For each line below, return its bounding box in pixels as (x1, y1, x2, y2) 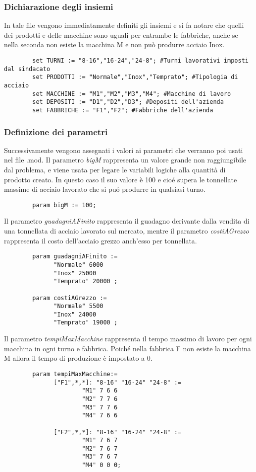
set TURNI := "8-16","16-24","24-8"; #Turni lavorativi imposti (32, 57, 249, 64)
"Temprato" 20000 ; (53, 278, 118, 285)
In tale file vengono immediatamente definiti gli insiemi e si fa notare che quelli (4, 20, 244, 30)
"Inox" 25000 (53, 269, 97, 277)
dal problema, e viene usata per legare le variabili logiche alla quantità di (4, 164, 226, 174)
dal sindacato (4, 65, 51, 73)
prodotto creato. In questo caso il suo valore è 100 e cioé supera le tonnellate (4, 174, 237, 184)
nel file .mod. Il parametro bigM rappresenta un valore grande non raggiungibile (4, 155, 247, 165)
